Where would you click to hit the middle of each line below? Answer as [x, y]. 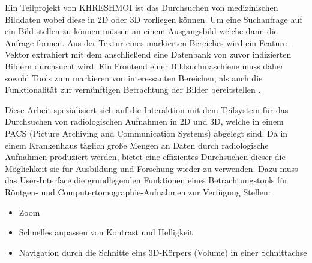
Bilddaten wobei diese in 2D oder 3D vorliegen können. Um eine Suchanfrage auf [154, 19]
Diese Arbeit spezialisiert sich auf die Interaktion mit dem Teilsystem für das [147, 109]
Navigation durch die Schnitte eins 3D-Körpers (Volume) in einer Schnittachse [163, 252]
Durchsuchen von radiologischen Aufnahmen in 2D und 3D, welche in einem [144, 121]
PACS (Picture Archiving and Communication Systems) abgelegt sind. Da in [146, 133]
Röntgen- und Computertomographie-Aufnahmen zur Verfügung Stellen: [138, 191]
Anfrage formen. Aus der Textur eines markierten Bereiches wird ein [131, 42]
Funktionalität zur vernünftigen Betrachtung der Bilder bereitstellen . [133, 90]
